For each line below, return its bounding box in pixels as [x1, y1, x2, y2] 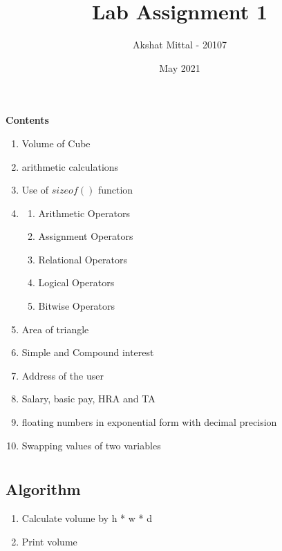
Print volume [21, 534, 77, 548]
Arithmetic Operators [38, 205, 131, 220]
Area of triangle [21, 321, 89, 336]
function [97, 183, 133, 197]
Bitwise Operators [38, 299, 115, 313]
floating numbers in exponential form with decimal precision [21, 415, 277, 429]
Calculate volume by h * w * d [21, 511, 152, 525]
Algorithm [6, 478, 81, 500]
